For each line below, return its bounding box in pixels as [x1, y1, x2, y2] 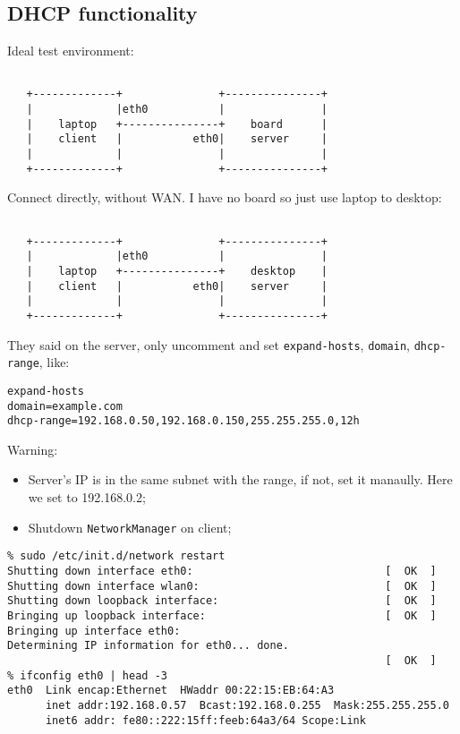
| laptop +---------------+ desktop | [26, 264, 328, 277]
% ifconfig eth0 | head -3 [7, 669, 167, 682]
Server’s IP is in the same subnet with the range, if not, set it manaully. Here [28, 470, 453, 489]
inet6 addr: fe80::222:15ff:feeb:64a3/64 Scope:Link [45, 713, 366, 727]
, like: [38, 353, 70, 371]
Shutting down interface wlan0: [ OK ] [7, 579, 437, 593]
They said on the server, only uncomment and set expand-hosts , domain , [7, 335, 410, 354]
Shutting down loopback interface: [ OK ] [7, 594, 437, 608]
